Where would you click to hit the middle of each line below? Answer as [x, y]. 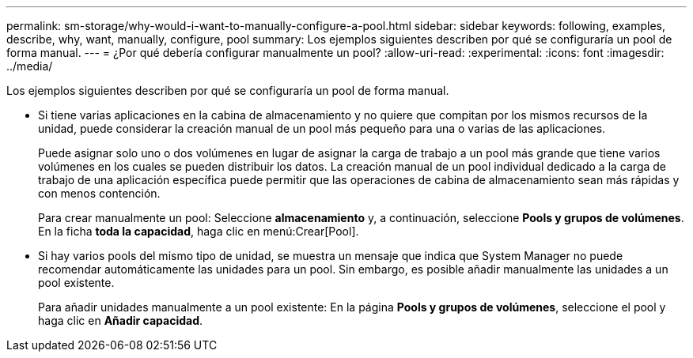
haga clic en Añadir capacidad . [121, 320]
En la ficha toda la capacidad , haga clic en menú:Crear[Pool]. [199, 231]
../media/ [30, 66]
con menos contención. [99, 193]
